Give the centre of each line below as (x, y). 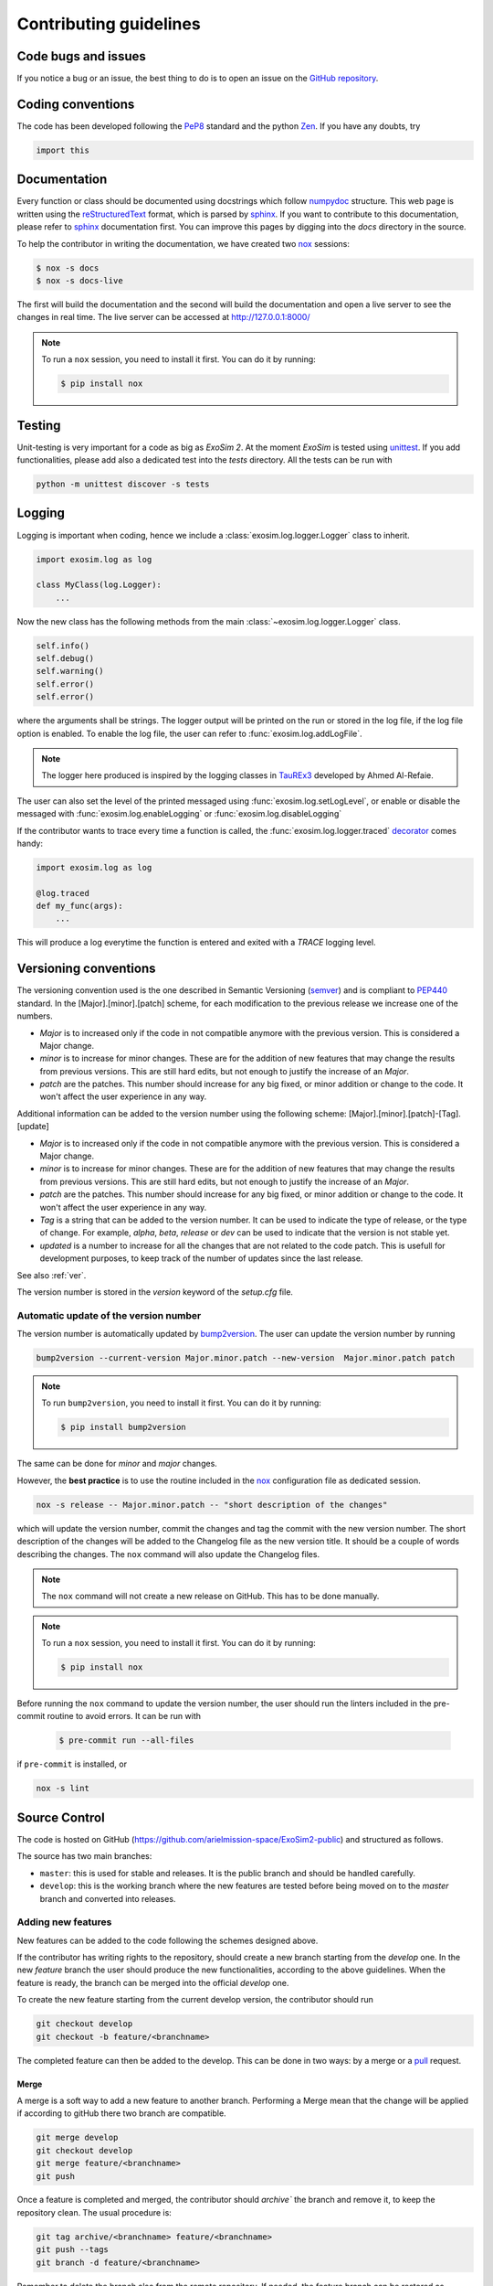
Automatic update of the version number (109, 1315)
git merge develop (77, 2138)
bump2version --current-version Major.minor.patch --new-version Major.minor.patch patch (246, 1358)
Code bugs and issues (81, 56)
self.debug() (65, 659)
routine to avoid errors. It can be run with (124, 1716)
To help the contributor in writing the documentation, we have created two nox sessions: (184, 243)
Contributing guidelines (109, 24)
